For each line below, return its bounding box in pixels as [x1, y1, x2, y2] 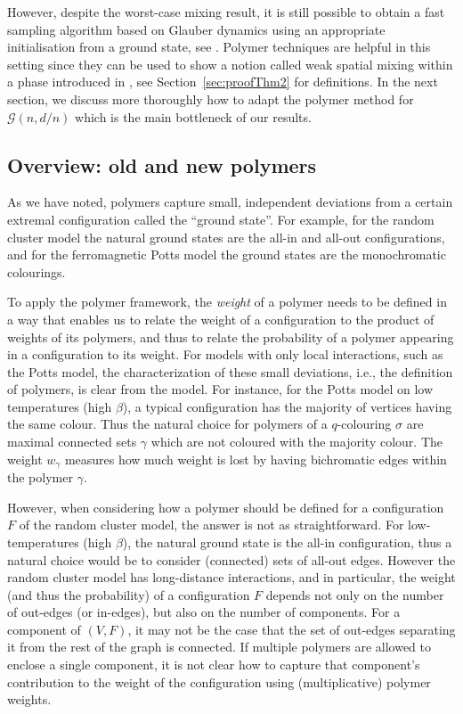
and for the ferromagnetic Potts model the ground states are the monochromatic [7, 245, 446, 264]
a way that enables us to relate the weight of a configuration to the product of [7, 309, 435, 328]
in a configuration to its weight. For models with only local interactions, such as [7, 345, 443, 364]
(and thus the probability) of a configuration [7, 585, 250, 603]
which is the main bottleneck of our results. [75, 107, 312, 126]
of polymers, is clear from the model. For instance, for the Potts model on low [7, 380, 434, 398]
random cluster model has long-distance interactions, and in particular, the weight [7, 568, 456, 587]
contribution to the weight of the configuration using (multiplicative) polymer [7, 672, 431, 691]
